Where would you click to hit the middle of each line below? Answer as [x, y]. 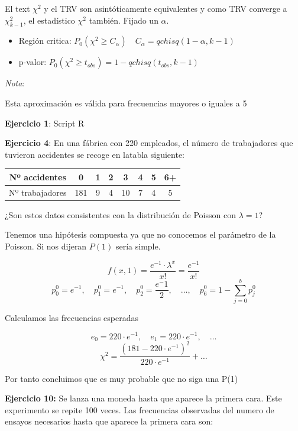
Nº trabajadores [38, 192]
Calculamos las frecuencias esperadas [72, 317]
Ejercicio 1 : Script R [45, 123]
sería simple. [138, 246]
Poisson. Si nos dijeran [46, 246]
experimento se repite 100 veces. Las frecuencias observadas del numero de [140, 409]
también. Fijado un [124, 20]
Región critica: [45, 40]
